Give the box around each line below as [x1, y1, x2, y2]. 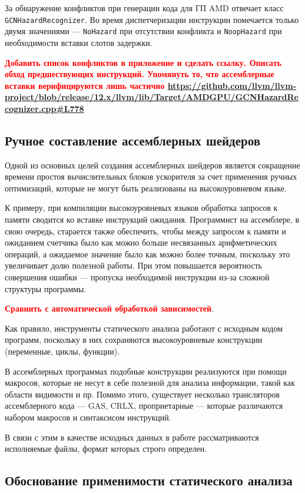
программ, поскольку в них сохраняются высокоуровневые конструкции [5, 333, 263, 346]
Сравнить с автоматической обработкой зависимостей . [5, 302, 214, 315]
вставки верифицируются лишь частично [5, 79, 165, 91]
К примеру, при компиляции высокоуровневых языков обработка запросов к [5, 201, 278, 214]
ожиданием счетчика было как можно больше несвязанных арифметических [5, 236, 277, 249]
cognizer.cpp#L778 [5, 102, 84, 114]
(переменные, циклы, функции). [5, 345, 120, 357]
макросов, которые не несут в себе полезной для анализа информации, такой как [5, 376, 295, 389]
